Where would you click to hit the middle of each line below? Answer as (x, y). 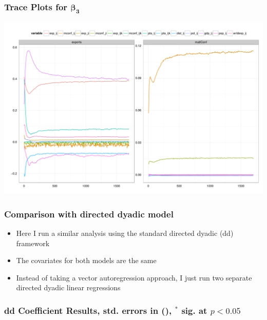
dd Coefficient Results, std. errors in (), (88, 310)
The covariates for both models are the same (86, 260)
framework (33, 243)
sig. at (194, 310)
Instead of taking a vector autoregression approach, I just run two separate (134, 277)
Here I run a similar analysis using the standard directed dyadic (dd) (125, 233)
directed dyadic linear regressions (68, 287)
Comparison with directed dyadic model (89, 214)
